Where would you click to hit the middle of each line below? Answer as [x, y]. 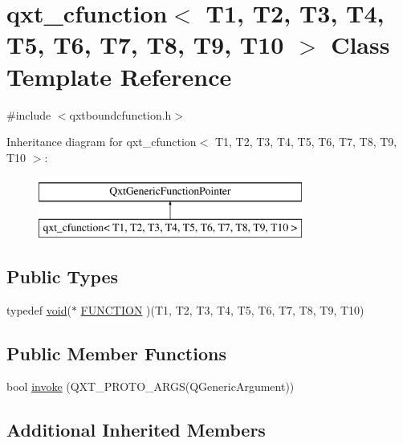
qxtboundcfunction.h [120, 114]
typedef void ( [39, 309]
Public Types [63, 276]
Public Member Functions [116, 353]
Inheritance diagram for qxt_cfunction [102, 142]
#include [29, 114]
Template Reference [119, 76]
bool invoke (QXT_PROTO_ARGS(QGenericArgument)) [151, 386]
